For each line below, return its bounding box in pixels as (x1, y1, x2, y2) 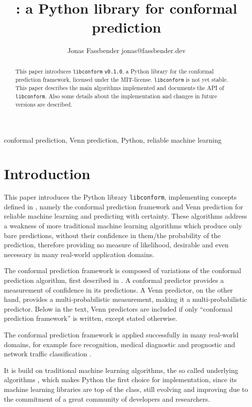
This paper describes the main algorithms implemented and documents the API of (15, 83, 224, 92)
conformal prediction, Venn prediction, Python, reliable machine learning (4, 135, 222, 145)
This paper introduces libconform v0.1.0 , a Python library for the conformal (15, 67, 214, 75)
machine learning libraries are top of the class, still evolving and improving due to (4, 384, 248, 394)
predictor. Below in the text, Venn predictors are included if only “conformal (4, 303, 233, 314)
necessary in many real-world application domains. (4, 249, 155, 259)
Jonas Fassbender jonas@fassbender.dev (67, 45, 186, 55)
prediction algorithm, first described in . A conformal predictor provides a (4, 275, 224, 285)
